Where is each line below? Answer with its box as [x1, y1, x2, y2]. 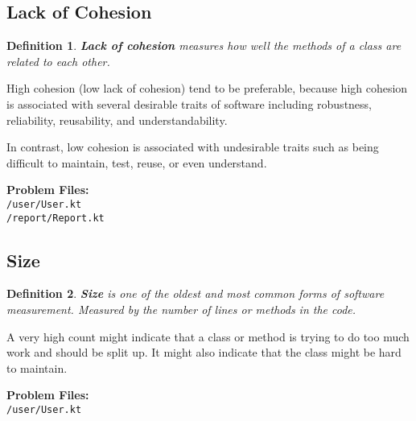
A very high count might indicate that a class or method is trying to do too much [6, 328, 410, 345]
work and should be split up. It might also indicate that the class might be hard [6, 344, 402, 361]
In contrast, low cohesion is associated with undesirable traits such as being [6, 138, 379, 155]
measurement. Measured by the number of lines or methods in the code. [6, 301, 356, 318]
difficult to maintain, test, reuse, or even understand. [6, 154, 267, 171]
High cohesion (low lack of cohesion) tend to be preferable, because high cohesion [6, 80, 408, 97]
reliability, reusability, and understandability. [6, 111, 228, 128]
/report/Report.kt [6, 212, 105, 224]
